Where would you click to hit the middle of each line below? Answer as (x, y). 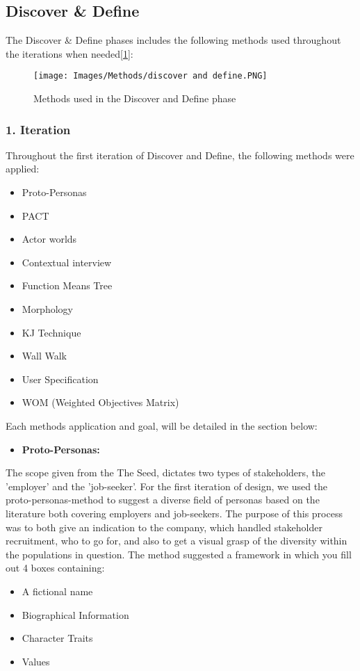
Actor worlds (49, 239)
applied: (23, 169)
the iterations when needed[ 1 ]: (69, 53)
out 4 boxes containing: (55, 568)
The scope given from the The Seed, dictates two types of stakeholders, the (166, 472)
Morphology (47, 309)
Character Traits (57, 638)
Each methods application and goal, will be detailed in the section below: (162, 425)
